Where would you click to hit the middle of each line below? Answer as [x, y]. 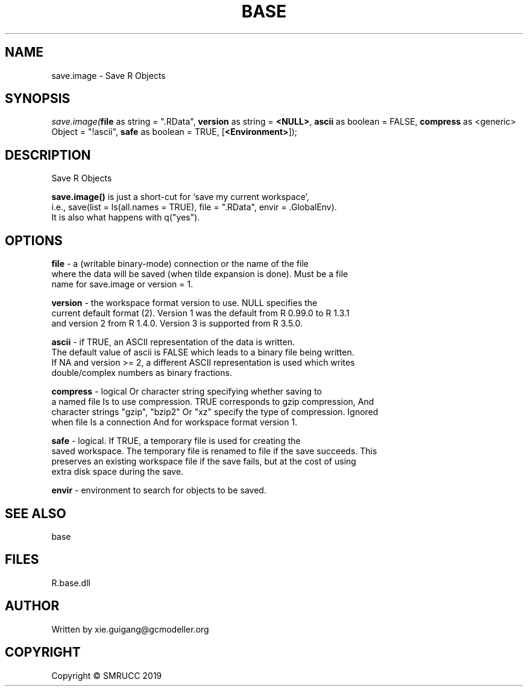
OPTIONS [34, 240]
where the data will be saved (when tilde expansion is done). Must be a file [200, 274]
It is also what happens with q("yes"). [126, 217]
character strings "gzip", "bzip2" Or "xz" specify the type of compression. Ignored [215, 412]
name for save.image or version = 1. [122, 284]
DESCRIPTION [48, 155]
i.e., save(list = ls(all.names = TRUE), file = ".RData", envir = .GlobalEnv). [194, 207]
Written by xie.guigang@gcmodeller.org [130, 629]
